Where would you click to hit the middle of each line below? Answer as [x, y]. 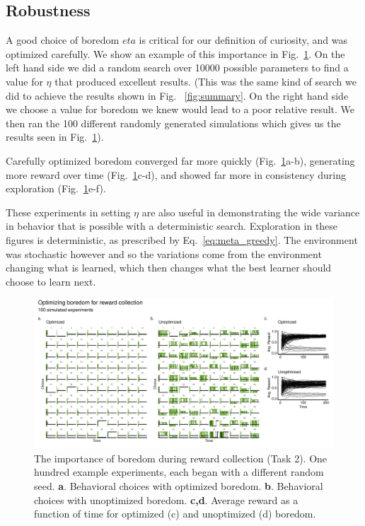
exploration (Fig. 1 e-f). [56, 188]
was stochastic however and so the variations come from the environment [164, 253]
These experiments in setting [68, 212]
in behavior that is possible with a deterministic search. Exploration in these [172, 226]
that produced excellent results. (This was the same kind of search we [205, 81]
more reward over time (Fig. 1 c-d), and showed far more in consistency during [176, 174]
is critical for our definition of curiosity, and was [243, 40]
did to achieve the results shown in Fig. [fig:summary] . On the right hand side [177, 95]
